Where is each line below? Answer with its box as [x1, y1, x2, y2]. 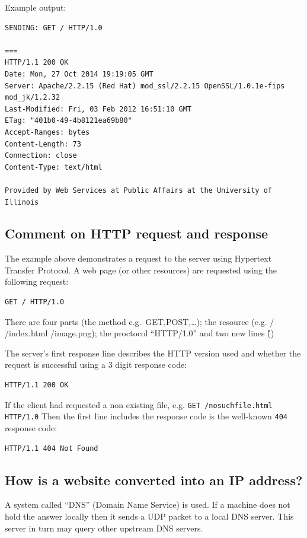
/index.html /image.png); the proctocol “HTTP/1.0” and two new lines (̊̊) [5, 327, 274, 339]
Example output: [5, 1, 66, 13]
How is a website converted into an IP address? [5, 470, 303, 489]
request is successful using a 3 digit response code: [5, 358, 187, 371]
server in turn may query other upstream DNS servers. [5, 521, 203, 534]
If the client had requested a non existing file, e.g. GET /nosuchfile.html [5, 398, 273, 410]
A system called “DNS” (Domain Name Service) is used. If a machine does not [5, 498, 290, 511]
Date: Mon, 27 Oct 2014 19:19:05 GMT [5, 69, 153, 78]
